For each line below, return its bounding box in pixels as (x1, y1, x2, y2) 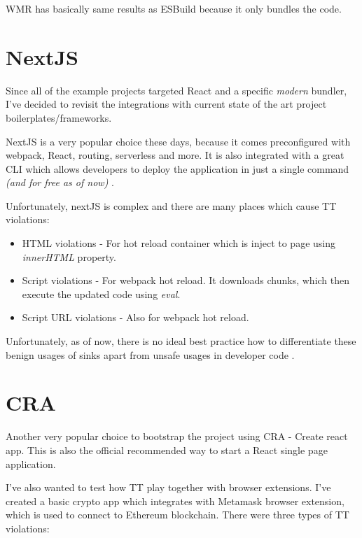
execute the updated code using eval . (22, 286, 181, 301)
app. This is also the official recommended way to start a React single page (6, 442, 328, 457)
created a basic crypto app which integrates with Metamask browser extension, (6, 493, 344, 508)
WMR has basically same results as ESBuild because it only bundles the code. (6, 1, 342, 15)
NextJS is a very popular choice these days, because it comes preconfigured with (6, 134, 351, 148)
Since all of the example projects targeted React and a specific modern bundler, (6, 83, 347, 97)
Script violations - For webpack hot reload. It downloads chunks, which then (22, 273, 350, 288)
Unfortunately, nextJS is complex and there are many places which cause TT (6, 198, 337, 213)
